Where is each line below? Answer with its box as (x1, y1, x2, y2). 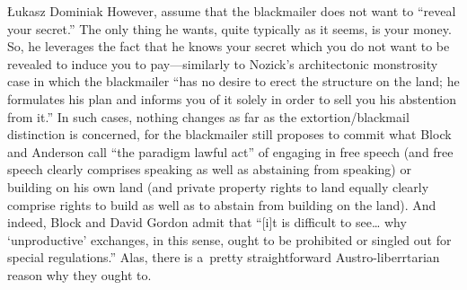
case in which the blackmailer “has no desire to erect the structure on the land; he (7, 72, 460, 91)
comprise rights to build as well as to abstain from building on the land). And (7, 195, 436, 214)
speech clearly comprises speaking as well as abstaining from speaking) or (7, 160, 411, 179)
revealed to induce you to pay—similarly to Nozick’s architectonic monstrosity (7, 54, 438, 73)
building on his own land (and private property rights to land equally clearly (7, 177, 429, 196)
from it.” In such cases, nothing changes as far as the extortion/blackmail (7, 107, 410, 126)
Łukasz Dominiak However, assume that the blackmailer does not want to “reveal (7, 2, 456, 20)
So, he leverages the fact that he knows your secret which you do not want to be (7, 37, 450, 56)
